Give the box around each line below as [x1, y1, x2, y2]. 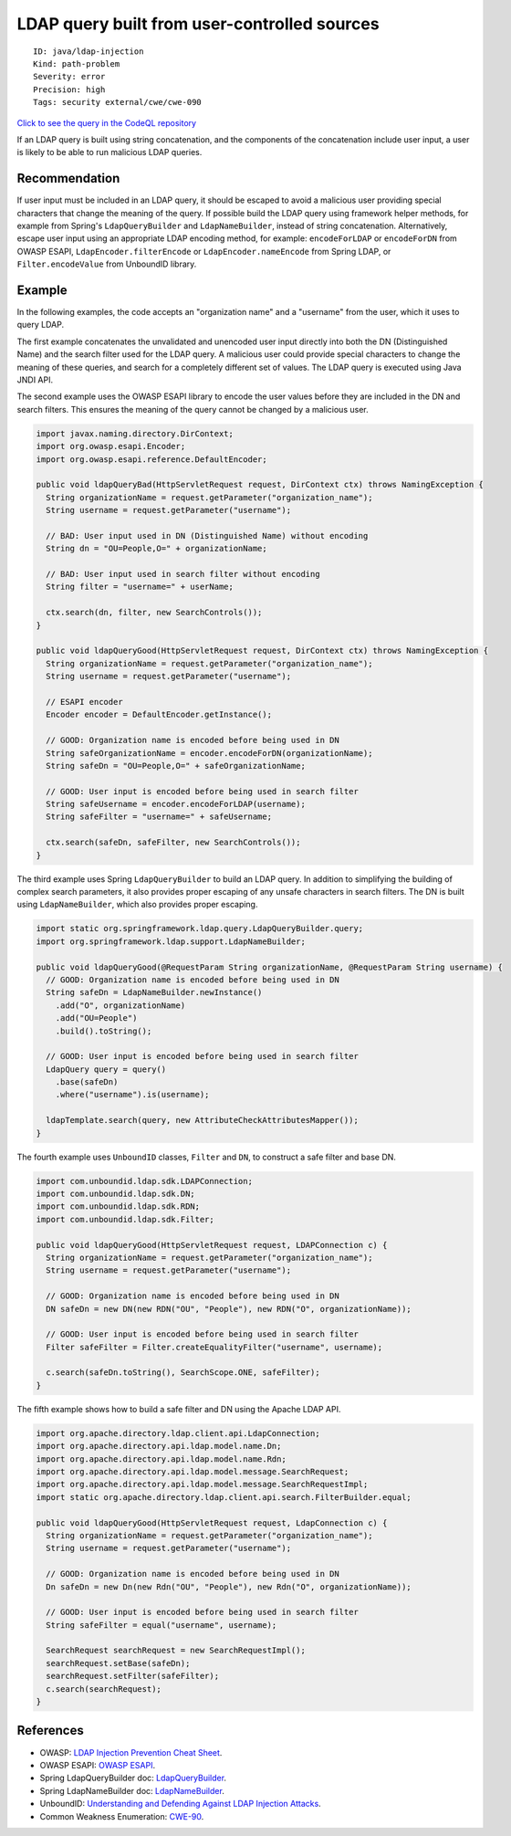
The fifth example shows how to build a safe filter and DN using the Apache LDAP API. [16, 1403, 341, 1414]
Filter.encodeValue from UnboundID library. [16, 258, 197, 269]
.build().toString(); [55, 1025, 152, 1036]
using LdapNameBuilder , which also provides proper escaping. [16, 899, 258, 910]
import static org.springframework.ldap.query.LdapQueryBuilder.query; [36, 923, 364, 934]
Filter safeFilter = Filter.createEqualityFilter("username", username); [46, 1342, 383, 1352]
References [16, 1723, 84, 1738]
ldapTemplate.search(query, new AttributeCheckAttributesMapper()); [46, 1115, 360, 1126]
